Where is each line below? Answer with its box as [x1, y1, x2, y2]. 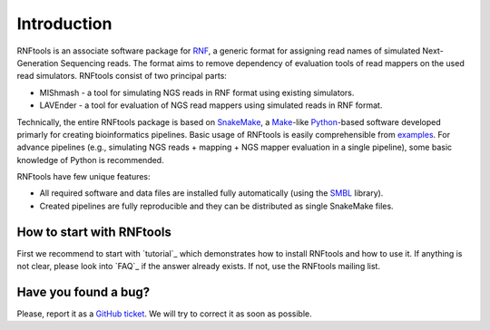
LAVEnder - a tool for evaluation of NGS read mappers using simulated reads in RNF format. [39, 100, 383, 111]
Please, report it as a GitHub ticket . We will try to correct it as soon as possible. [16, 308, 312, 319]
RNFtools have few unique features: [16, 171, 151, 182]
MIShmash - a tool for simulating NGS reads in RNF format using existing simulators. [39, 87, 355, 98]
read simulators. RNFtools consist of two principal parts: [16, 71, 227, 82]
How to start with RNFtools [16, 224, 171, 239]
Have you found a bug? [16, 284, 151, 299]
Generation [16, 57, 59, 68]
